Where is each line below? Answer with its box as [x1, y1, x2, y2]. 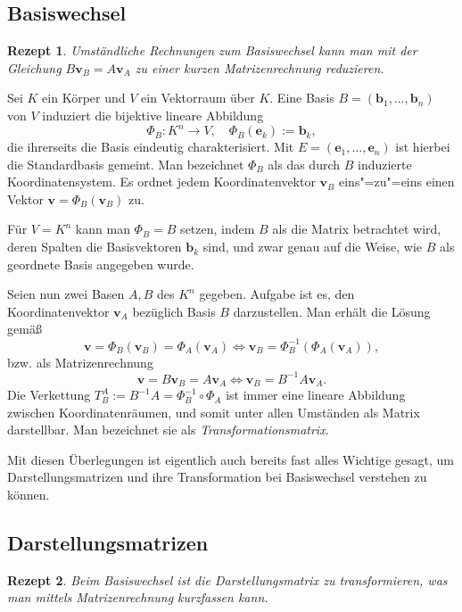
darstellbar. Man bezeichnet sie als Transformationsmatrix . [7, 420, 329, 439]
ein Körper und [42, 88, 126, 107]
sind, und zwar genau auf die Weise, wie [202, 237, 423, 256]
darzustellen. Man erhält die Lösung [233, 302, 431, 320]
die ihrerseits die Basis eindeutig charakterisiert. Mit [7, 137, 294, 156]
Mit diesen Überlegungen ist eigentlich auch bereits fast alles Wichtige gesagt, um [7, 450, 455, 468]
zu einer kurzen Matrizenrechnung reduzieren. [135, 58, 384, 77]
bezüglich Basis [132, 302, 216, 320]
